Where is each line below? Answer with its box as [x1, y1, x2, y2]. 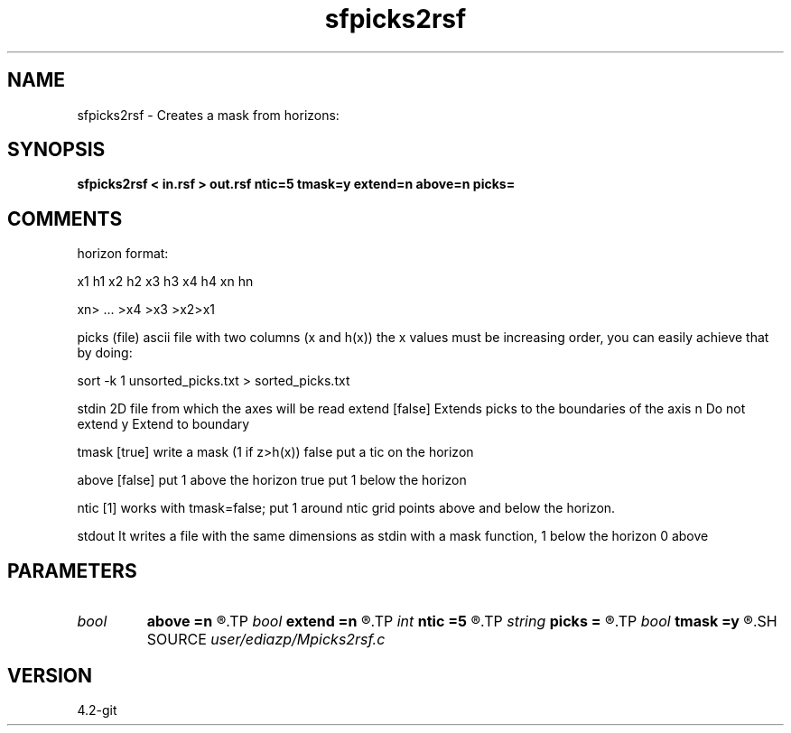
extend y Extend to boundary [77, 416, 250, 432]
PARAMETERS [7, 559, 137, 582]
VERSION [7, 663, 93, 687]
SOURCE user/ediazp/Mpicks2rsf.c [146, 630, 386, 649]
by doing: [77, 345, 133, 361]
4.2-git [77, 701, 117, 718]
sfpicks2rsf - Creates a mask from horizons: [77, 107, 340, 123]
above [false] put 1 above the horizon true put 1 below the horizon [77, 472, 467, 488]
